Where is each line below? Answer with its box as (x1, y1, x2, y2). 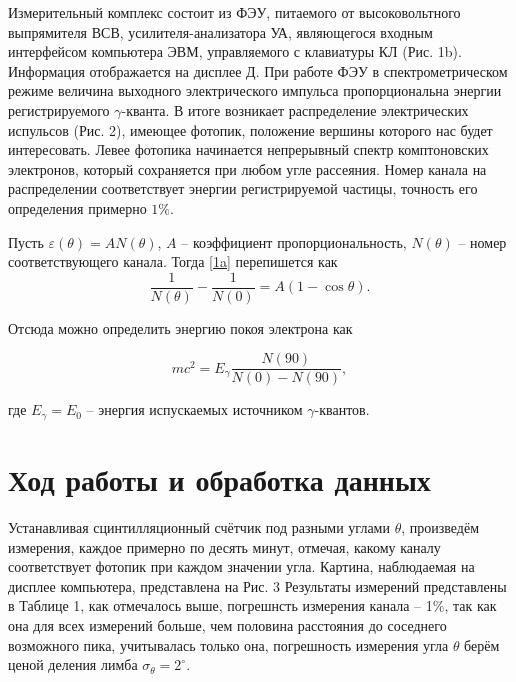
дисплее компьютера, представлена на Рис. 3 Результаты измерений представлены (8, 575, 507, 596)
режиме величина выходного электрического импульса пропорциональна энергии (8, 80, 502, 101)
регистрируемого (8, 99, 110, 120)
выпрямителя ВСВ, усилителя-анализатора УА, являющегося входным (8, 21, 433, 42)
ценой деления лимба (8, 654, 138, 675)
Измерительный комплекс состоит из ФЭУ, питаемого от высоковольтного (8, 2, 461, 22)
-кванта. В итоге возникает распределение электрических (121, 99, 469, 120)
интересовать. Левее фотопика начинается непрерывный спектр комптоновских (8, 139, 489, 160)
